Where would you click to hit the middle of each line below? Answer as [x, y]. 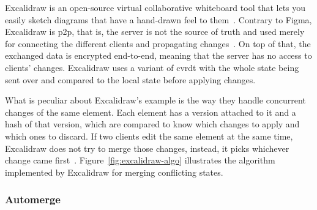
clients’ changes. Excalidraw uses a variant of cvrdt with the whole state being [152, 67]
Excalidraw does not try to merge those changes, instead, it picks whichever [147, 148]
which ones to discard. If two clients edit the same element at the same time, [149, 136]
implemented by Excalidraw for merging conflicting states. [114, 172]
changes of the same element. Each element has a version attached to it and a [151, 112]
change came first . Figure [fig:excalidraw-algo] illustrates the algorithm [140, 160]
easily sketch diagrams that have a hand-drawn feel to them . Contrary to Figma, [158, 19]
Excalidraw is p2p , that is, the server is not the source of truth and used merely [155, 32]
